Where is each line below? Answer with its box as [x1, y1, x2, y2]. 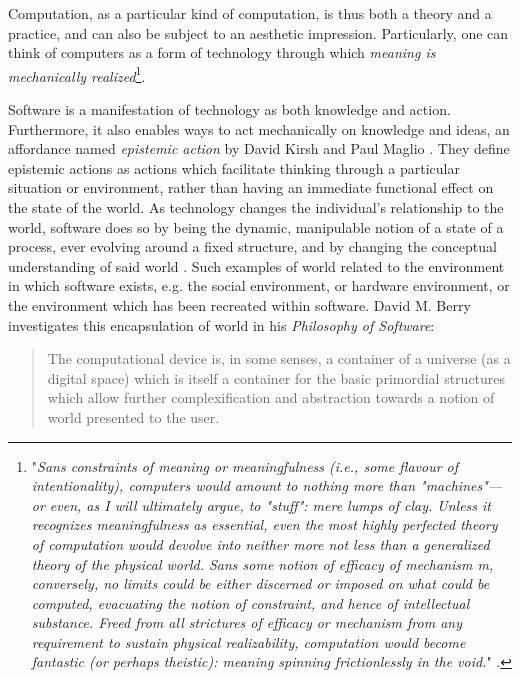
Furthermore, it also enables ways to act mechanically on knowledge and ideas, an [8, 118, 510, 139]
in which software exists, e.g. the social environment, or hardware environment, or [8, 275, 510, 296]
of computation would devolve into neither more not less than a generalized [31, 533, 490, 554]
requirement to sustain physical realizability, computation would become [31, 631, 466, 652]
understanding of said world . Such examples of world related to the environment [8, 255, 505, 276]
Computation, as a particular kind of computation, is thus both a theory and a [8, 3, 492, 23]
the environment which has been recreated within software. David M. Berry [8, 294, 471, 315]
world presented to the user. [47, 406, 220, 427]
